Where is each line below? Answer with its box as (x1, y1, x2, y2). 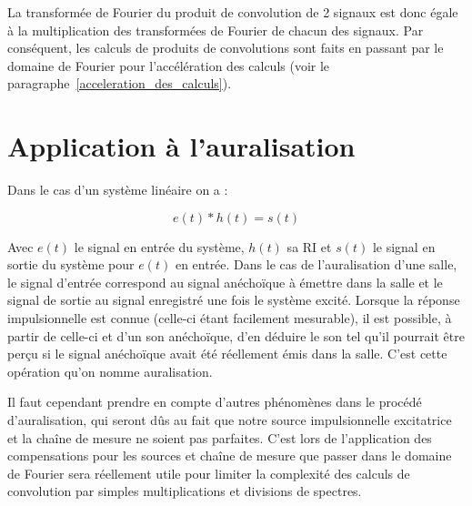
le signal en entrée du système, (74, 237, 245, 256)
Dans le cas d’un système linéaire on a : (7, 180, 228, 199)
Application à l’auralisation (7, 127, 356, 165)
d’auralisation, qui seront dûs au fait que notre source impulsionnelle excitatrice (7, 410, 452, 430)
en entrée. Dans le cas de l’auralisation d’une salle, (175, 255, 457, 274)
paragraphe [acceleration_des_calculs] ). (7, 74, 232, 93)
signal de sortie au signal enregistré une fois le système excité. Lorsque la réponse (7, 290, 460, 309)
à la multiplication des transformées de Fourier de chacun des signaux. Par (7, 20, 424, 39)
